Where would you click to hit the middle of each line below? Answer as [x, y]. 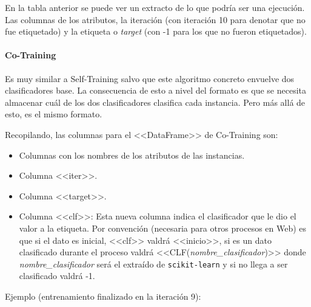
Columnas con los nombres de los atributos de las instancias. [132, 155]
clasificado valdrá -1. [57, 276]
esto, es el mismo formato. [54, 114]
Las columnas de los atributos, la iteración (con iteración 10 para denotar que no [155, 19]
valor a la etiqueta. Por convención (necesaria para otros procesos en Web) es [163, 228]
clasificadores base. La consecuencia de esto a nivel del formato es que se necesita [155, 90]
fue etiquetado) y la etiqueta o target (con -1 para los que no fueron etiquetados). [156, 31]
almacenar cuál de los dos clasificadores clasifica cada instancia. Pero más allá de [155, 102]
